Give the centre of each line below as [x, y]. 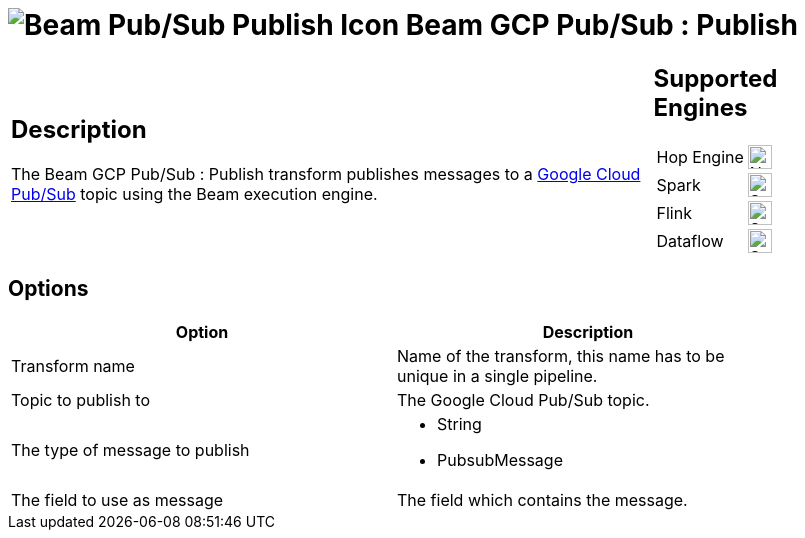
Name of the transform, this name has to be [561, 355]
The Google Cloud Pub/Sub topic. [523, 399]
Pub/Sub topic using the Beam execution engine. [194, 194]
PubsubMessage [500, 459]
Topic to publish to [81, 399]
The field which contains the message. [542, 499]
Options [48, 289]
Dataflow [690, 240]
